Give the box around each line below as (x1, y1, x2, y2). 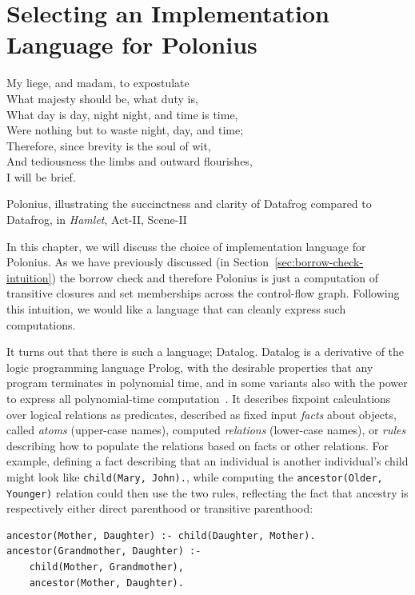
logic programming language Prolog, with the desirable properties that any (6, 358, 373, 375)
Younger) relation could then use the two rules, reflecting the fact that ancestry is (6, 484, 409, 501)
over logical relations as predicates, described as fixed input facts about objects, (6, 405, 397, 422)
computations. (6, 316, 76, 333)
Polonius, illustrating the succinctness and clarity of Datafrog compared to (6, 195, 372, 212)
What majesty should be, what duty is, (6, 90, 198, 106)
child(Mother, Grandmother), (29, 561, 184, 573)
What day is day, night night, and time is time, (6, 106, 238, 122)
